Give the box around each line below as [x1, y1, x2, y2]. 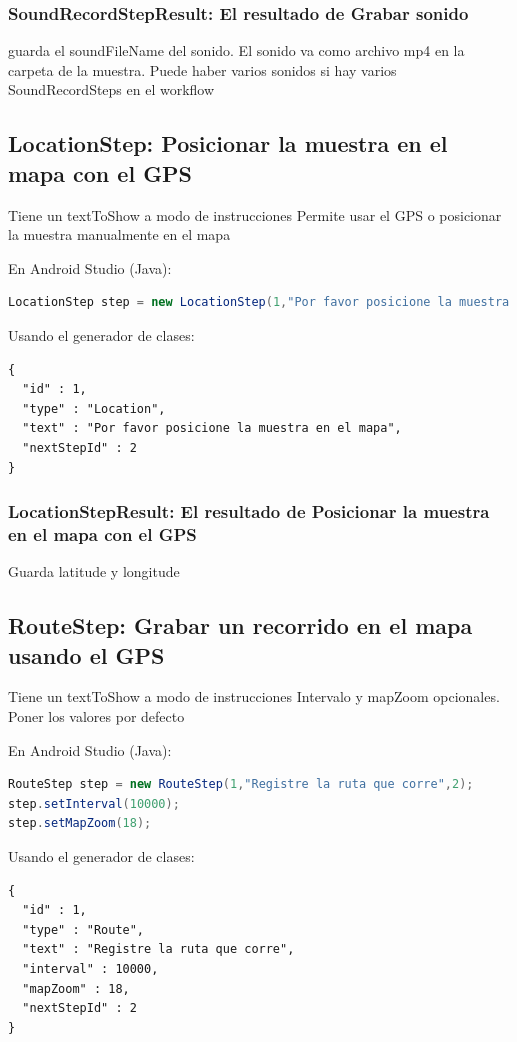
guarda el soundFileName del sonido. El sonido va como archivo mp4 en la [8, 40, 465, 61]
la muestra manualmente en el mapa [8, 224, 231, 245]
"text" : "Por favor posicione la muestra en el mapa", [22, 421, 402, 436]
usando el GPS [8, 639, 165, 670]
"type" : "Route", [22, 922, 145, 937]
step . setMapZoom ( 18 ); [8, 816, 152, 831]
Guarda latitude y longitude [8, 561, 180, 582]
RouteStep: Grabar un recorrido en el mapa [8, 610, 473, 641]
